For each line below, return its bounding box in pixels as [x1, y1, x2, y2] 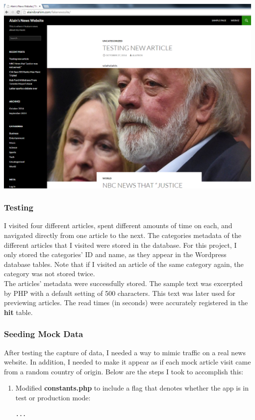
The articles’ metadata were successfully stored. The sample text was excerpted [4, 278, 243, 288]
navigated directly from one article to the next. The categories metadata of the [4, 230, 241, 240]
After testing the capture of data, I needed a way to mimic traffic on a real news [4, 347, 246, 357]
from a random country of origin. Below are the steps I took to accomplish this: [4, 366, 243, 376]
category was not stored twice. [4, 268, 95, 279]
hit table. [4, 307, 33, 317]
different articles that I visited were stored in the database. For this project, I [4, 239, 237, 250]
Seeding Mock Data [4, 328, 83, 340]
